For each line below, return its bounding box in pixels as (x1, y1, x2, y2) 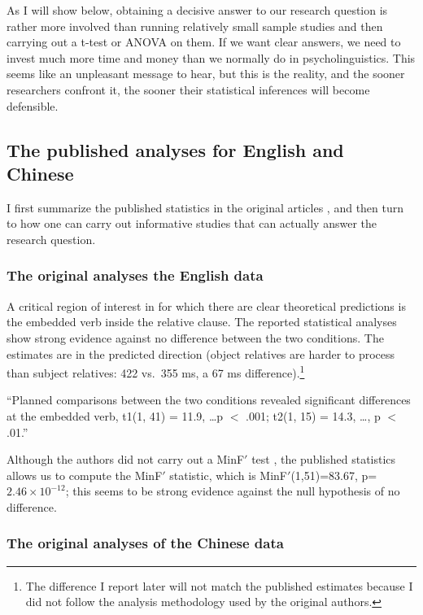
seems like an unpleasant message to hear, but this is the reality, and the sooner (7, 65, 405, 82)
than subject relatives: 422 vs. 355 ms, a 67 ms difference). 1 (7, 362, 305, 381)
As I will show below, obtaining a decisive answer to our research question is (7, 2, 388, 18)
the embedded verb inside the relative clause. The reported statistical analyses (7, 313, 397, 330)
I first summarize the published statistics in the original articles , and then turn (7, 198, 404, 216)
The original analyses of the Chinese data (7, 533, 284, 553)
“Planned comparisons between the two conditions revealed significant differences (7, 391, 411, 408)
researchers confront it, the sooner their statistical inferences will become (7, 81, 370, 98)
